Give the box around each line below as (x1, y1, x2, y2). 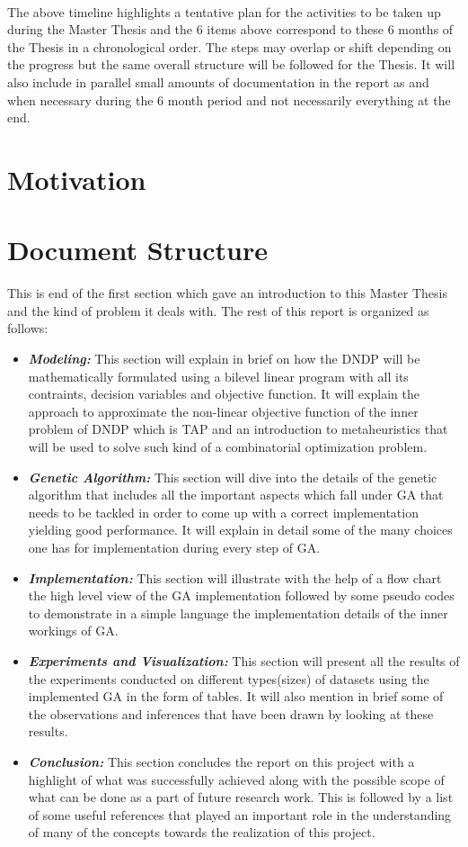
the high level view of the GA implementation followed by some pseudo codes (28, 586, 455, 605)
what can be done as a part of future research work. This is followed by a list (28, 788, 454, 806)
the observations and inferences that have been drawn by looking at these (28, 704, 434, 723)
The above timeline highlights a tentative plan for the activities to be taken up (7, 2, 441, 21)
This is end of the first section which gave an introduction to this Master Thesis (7, 284, 447, 302)
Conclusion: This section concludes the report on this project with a (28, 752, 415, 770)
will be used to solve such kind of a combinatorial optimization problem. (28, 437, 428, 455)
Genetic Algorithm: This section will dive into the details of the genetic (28, 467, 437, 486)
